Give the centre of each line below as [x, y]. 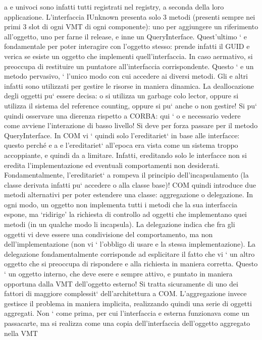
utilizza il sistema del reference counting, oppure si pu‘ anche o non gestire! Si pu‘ [130, 105]
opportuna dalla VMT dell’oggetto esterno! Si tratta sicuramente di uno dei [121, 283]
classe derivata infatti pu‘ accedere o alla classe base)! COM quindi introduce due [130, 184]
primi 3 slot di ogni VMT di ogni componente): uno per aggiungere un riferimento [131, 26]
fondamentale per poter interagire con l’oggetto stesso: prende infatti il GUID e [127, 46]
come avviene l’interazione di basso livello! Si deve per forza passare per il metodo [131, 125]
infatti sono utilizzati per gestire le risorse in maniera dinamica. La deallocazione [129, 86]
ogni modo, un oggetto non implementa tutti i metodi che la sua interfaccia [121, 204]
